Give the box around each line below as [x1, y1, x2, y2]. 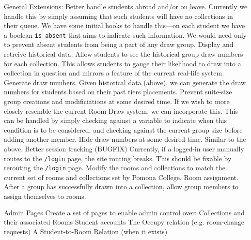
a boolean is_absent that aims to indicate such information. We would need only [4, 30, 247, 40]
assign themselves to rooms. [4, 191, 86, 201]
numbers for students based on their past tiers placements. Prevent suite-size [4, 87, 232, 97]
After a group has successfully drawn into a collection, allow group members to [4, 181, 238, 192]
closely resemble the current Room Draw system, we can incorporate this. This [4, 105, 238, 116]
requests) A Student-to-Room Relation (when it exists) [4, 226, 168, 236]
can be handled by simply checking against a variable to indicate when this [4, 115, 227, 125]
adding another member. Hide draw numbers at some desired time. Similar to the [4, 134, 246, 144]
